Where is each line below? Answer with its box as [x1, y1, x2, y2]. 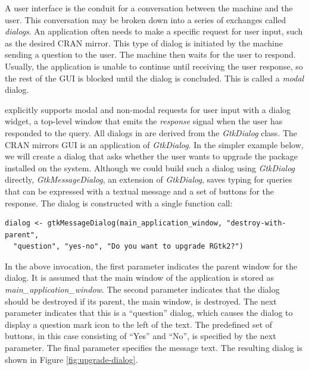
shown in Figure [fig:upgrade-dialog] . [5, 353, 138, 365]
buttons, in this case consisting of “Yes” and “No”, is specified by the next [5, 330, 276, 342]
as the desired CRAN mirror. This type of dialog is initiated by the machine [5, 36, 283, 49]
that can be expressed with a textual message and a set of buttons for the [5, 184, 274, 197]
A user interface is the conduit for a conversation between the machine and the [5, 2, 293, 14]
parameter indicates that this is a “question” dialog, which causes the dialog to [5, 306, 293, 319]
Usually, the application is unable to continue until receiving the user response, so [5, 59, 303, 72]
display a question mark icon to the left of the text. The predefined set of [5, 318, 273, 330]
